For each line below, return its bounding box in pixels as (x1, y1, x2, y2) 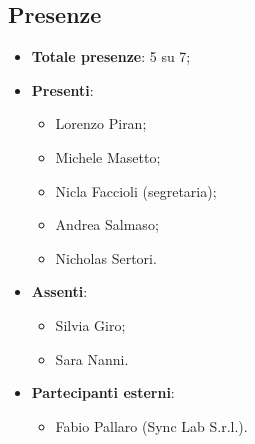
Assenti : (31, 281, 88, 302)
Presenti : (31, 79, 94, 100)
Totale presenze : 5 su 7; (31, 46, 191, 67)
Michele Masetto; (55, 146, 161, 167)
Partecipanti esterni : (31, 382, 175, 403)
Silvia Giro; (55, 314, 126, 335)
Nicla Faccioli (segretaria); (55, 180, 217, 201)
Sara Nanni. (55, 348, 129, 369)
